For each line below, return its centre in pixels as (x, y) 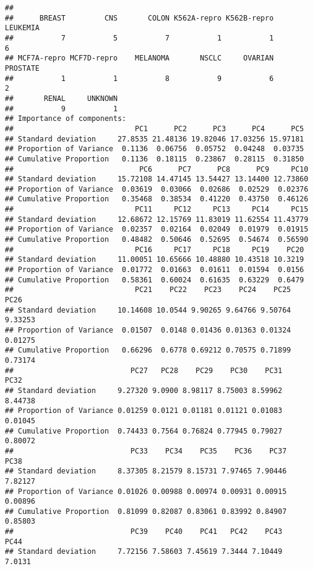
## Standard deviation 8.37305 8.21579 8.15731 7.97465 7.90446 (146, 471)
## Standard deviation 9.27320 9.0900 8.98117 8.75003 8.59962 (144, 390)
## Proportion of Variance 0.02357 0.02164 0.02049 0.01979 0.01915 (157, 229)
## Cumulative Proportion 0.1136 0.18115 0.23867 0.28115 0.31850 (154, 159)
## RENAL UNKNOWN (61, 98)
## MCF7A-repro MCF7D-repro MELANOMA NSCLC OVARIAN (139, 58)
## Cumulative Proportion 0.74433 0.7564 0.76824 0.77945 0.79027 (144, 431)
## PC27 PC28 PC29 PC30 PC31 (144, 370)
